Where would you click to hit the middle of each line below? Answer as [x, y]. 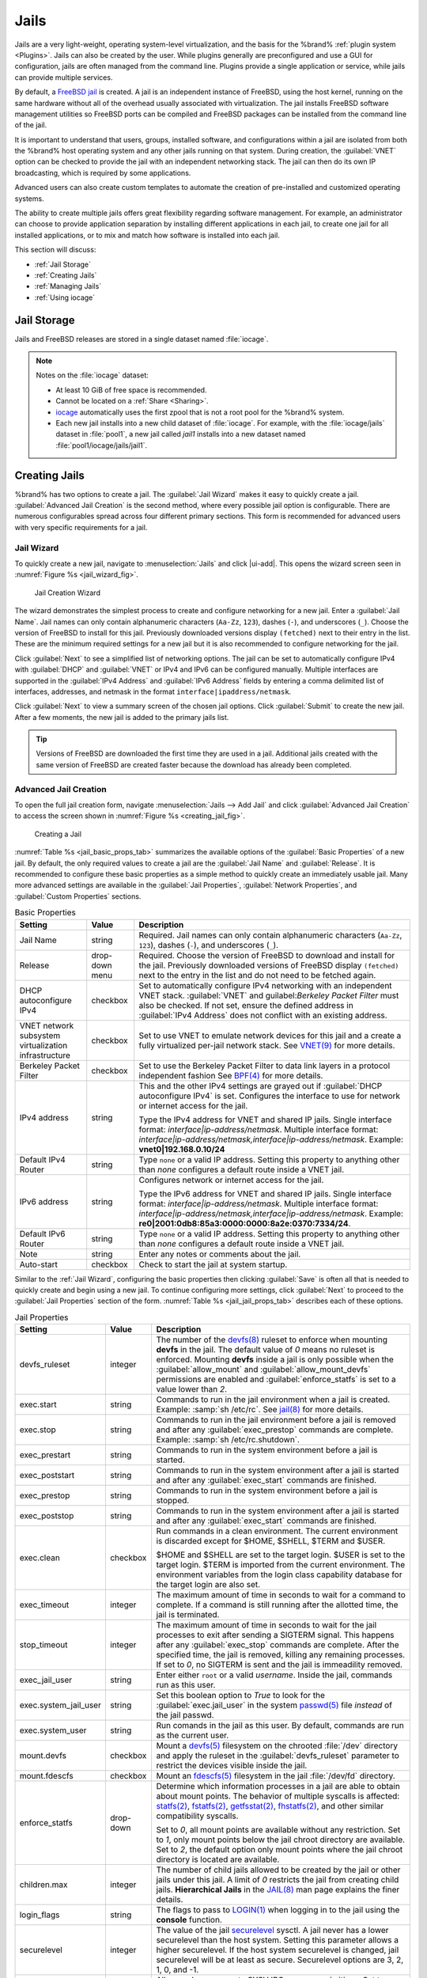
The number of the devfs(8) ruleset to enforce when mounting [272, 1340]
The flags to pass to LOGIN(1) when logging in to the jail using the [278, 1910]
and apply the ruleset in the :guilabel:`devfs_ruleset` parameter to [278, 1756]
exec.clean [40, 1558]
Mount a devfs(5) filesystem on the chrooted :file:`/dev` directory [277, 1746]
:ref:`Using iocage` [65, 297]
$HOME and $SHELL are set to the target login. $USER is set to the [281, 1555]
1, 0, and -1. [178, 1970]
